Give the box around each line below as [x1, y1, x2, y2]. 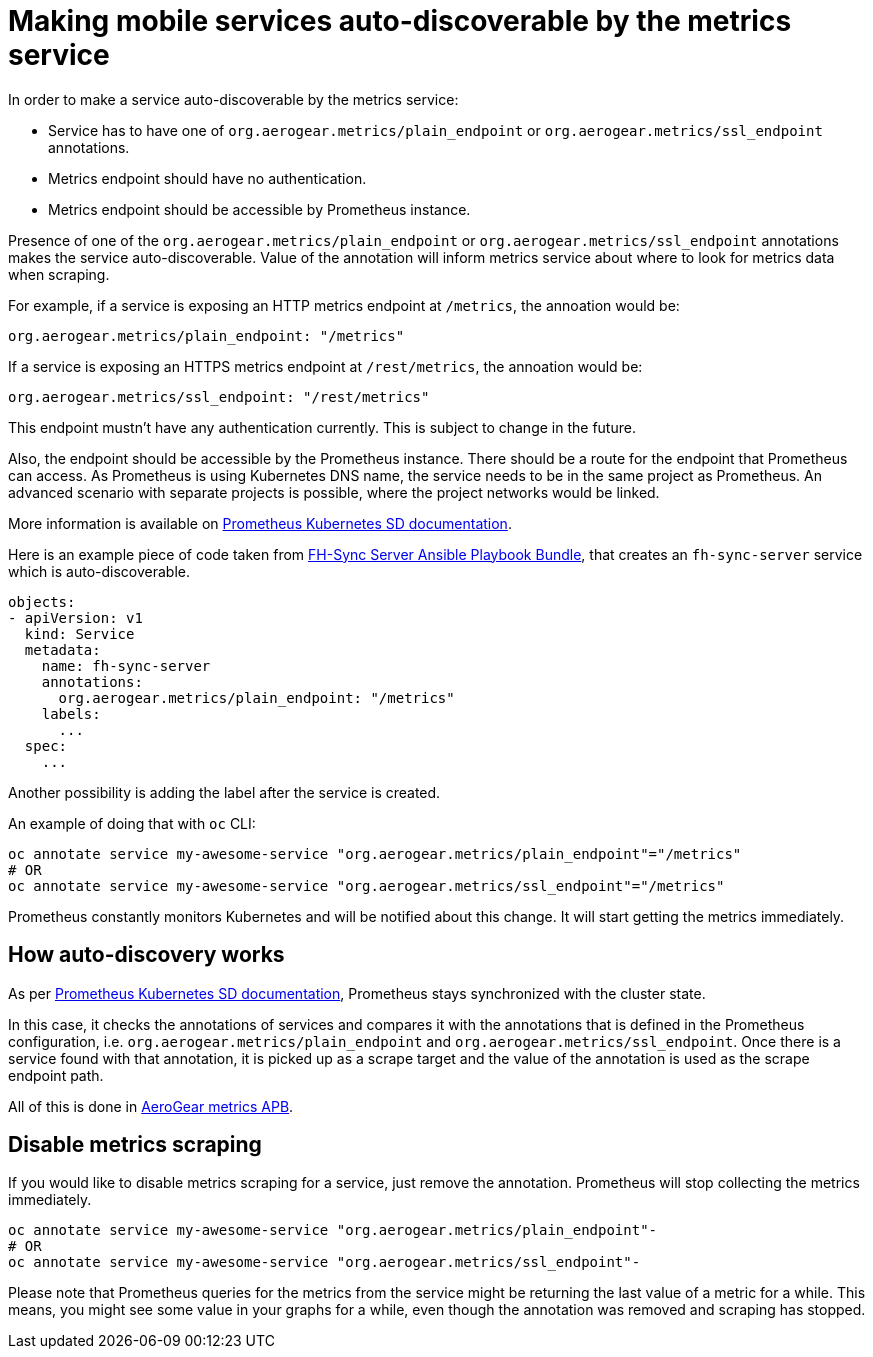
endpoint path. [8, 1066, 104, 1084]
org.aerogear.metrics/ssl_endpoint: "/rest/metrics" [8, 388, 430, 405]
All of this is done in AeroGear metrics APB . [8, 1097, 294, 1115]
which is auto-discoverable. [8, 562, 190, 580]
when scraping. [8, 265, 110, 283]
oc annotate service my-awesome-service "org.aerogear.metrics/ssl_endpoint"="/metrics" [8, 877, 725, 894]
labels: [41, 705, 101, 722]
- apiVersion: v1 [8, 609, 143, 626]
